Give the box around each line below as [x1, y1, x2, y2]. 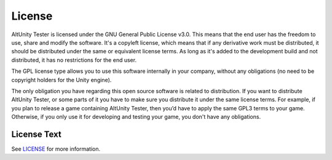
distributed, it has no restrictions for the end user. [11, 56, 137, 64]
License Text [11, 129, 61, 139]
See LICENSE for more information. [11, 145, 101, 153]
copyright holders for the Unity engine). [11, 76, 112, 83]
